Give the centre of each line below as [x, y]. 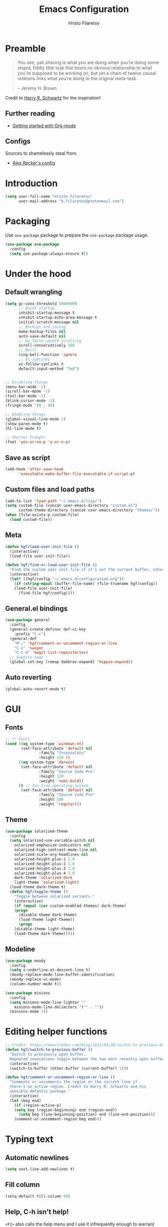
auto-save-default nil [42, 336]
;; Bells [27, 350]
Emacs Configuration [84, 9]
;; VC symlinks [34, 360]
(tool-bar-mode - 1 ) [25, 396]
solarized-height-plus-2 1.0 [44, 864]
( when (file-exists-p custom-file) [42, 515]
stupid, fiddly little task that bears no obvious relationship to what [85, 68]
